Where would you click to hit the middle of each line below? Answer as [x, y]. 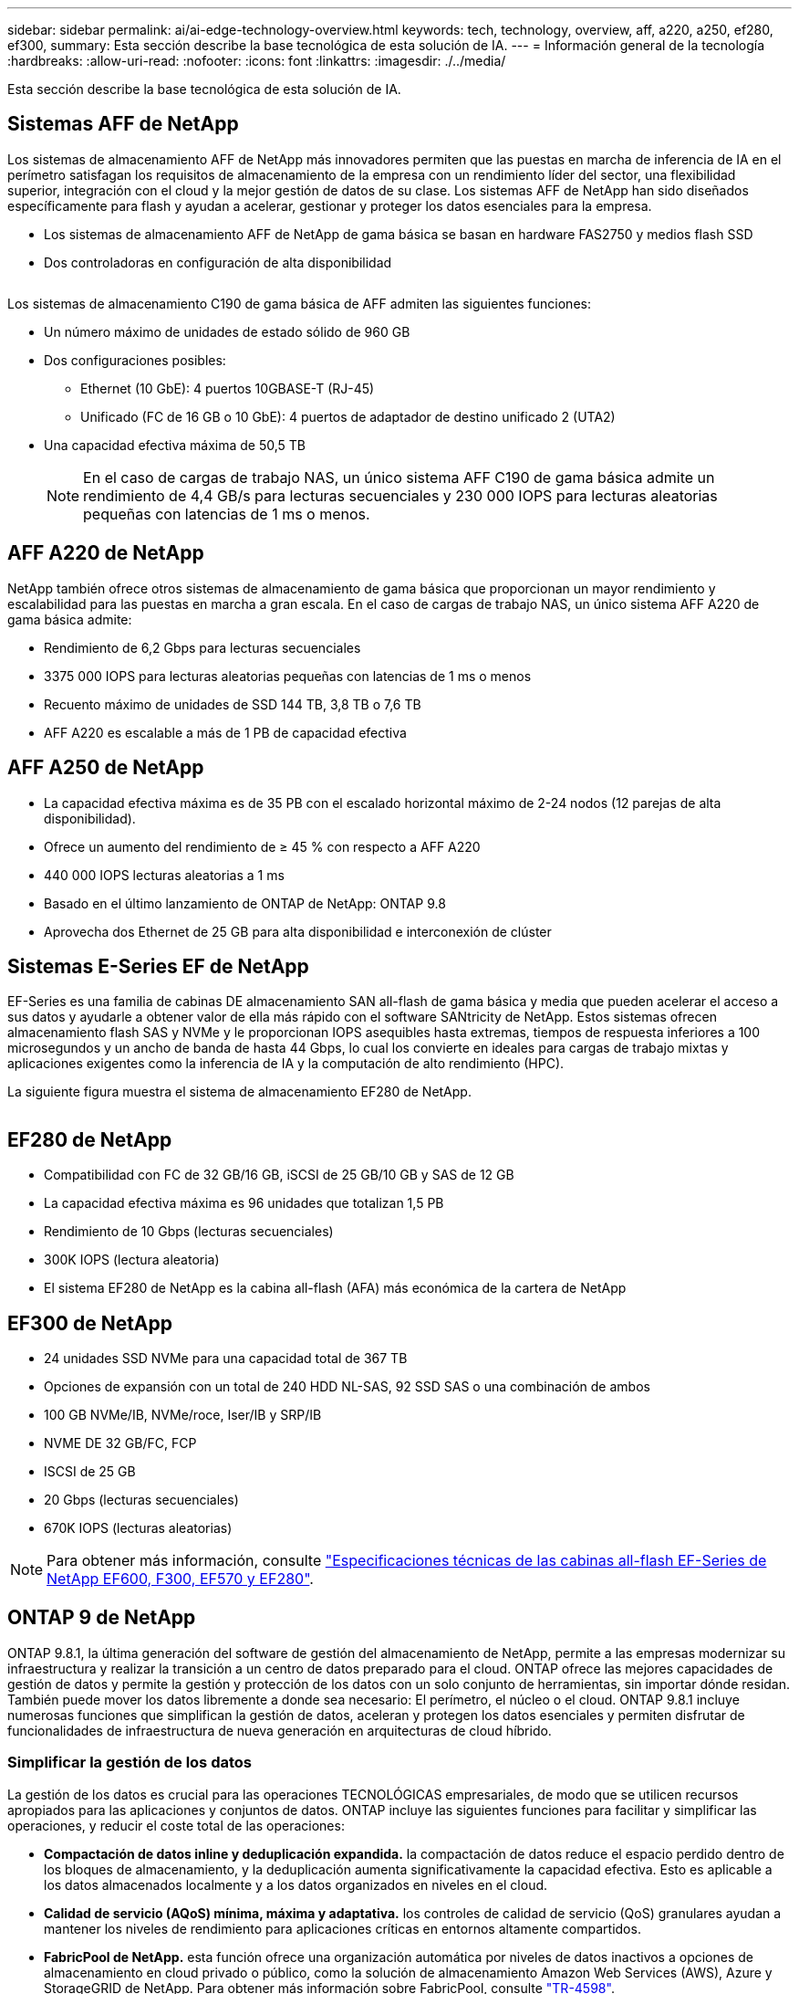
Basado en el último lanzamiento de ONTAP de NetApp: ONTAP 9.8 [245, 903]
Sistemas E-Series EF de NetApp [158, 966]
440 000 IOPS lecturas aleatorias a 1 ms [164, 875]
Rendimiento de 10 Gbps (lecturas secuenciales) [189, 1232]
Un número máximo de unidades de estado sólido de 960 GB [227, 331]
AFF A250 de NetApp [106, 768]
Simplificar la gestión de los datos [130, 1763]
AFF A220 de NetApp [106, 553]
